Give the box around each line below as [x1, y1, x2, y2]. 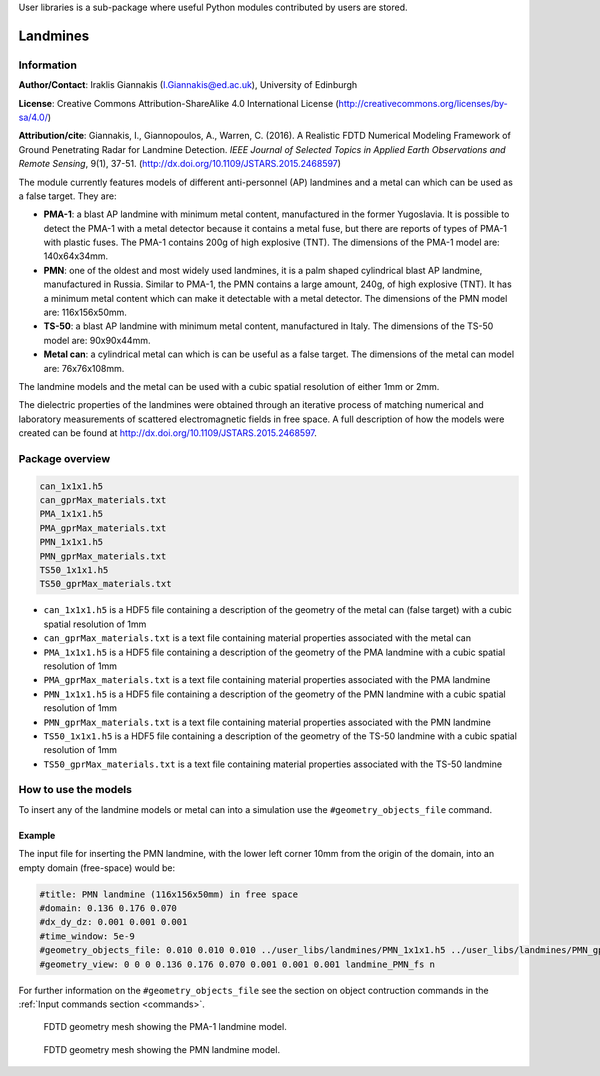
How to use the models [18, 783, 132, 797]
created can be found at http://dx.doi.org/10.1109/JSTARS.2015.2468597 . [18, 427, 317, 439]
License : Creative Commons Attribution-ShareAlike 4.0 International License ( [18, 97, 339, 109]
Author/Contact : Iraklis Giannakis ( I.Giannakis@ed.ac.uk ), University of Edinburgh [18, 79, 358, 91]
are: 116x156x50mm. [43, 306, 127, 319]
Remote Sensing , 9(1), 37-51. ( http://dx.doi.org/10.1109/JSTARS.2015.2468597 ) [18, 158, 342, 170]
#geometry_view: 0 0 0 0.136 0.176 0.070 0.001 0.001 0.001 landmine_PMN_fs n [39, 958, 435, 970]
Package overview [18, 451, 111, 465]
